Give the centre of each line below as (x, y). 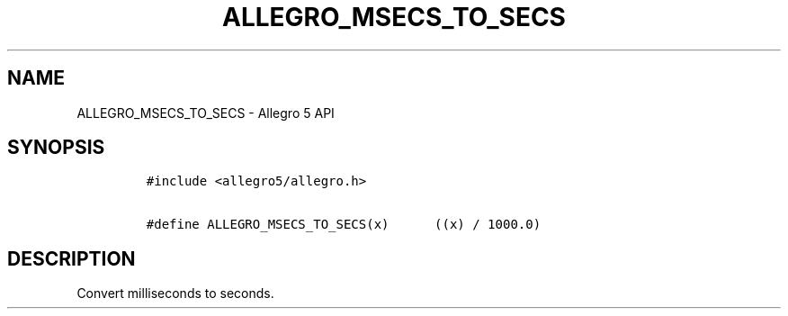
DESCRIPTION (72, 258)
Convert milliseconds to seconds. (175, 293)
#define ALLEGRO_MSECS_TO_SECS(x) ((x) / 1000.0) (344, 225)
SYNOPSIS (56, 148)
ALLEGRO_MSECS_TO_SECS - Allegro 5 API (206, 113)
